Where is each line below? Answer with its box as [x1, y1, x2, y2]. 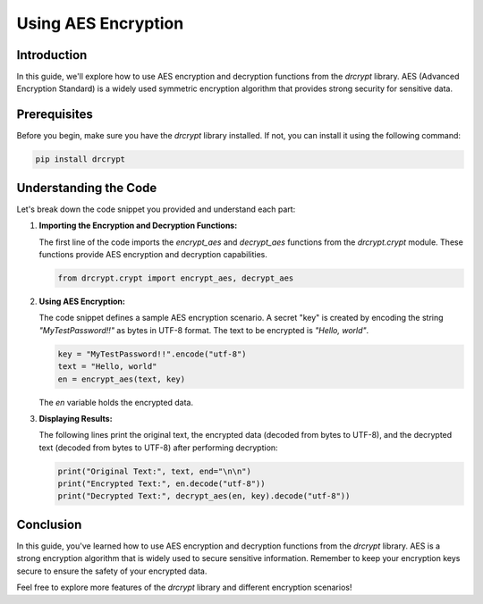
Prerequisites [16, 107, 93, 122]
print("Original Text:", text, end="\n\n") [57, 466, 252, 476]
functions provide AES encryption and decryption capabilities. [38, 249, 268, 260]
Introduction [16, 47, 88, 63]
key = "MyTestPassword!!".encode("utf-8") [57, 348, 247, 359]
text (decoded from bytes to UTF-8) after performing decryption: [38, 442, 278, 453]
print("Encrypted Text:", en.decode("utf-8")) [57, 479, 266, 489]
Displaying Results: [38, 413, 113, 424]
